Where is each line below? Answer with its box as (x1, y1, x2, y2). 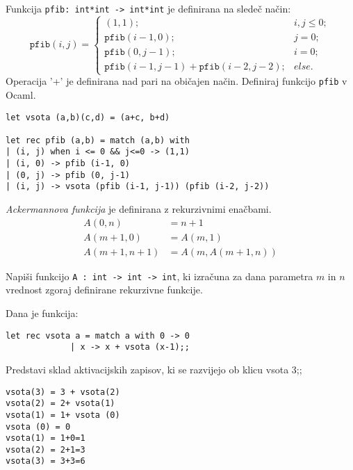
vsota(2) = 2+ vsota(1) (6, 398, 115, 409)
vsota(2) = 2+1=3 (6, 444, 85, 455)
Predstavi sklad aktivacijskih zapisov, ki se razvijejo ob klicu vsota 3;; (6, 362, 302, 376)
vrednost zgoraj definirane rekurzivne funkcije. (6, 282, 203, 297)
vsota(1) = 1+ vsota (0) (6, 410, 120, 420)
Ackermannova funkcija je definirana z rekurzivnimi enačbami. (6, 202, 272, 216)
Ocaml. (6, 87, 36, 102)
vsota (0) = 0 (6, 421, 71, 432)
